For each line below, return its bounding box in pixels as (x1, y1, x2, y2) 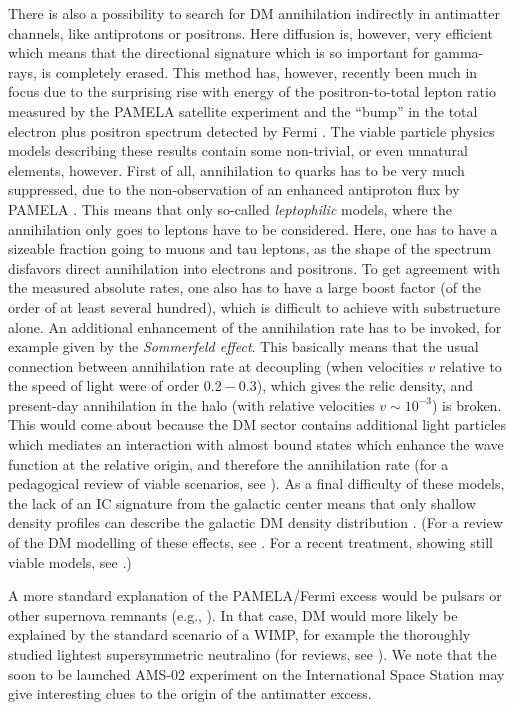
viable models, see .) (8, 551, 132, 572)
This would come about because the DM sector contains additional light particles (8, 414, 507, 435)
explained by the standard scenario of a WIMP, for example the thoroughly (8, 624, 471, 645)
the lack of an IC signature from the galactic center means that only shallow (8, 492, 476, 513)
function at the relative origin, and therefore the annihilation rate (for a (8, 453, 449, 474)
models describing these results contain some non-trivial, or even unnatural (8, 140, 468, 161)
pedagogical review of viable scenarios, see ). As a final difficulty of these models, (8, 473, 505, 494)
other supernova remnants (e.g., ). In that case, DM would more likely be (8, 604, 458, 625)
